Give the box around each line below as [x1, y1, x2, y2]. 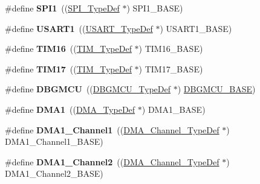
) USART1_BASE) [160, 22, 232, 34]
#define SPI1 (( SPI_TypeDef [5, 2, 120, 14]
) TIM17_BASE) [138, 62, 203, 75]
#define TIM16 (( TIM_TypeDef [5, 42, 132, 55]
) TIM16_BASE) [138, 42, 203, 55]
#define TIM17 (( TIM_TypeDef [5, 62, 132, 75]
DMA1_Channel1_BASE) [5, 135, 103, 148]
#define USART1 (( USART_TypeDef [5, 22, 153, 34]
